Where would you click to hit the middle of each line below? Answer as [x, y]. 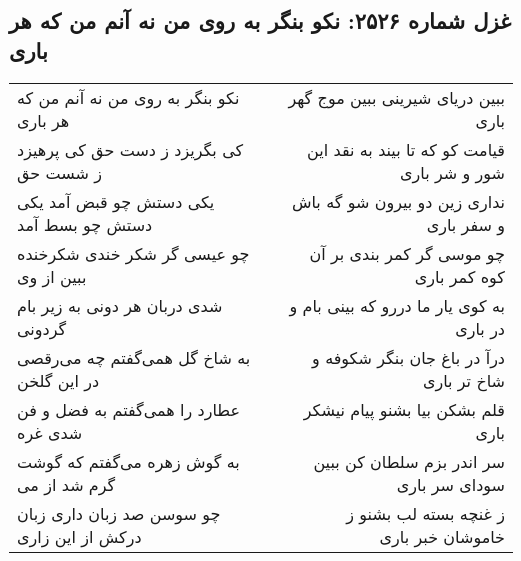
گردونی [42, 328]
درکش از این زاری [79, 536]
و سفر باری [465, 224]
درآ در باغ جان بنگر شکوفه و [408, 357]
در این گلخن [58, 380]
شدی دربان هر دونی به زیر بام [120, 305]
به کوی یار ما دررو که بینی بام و [397, 305]
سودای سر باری [450, 484]
